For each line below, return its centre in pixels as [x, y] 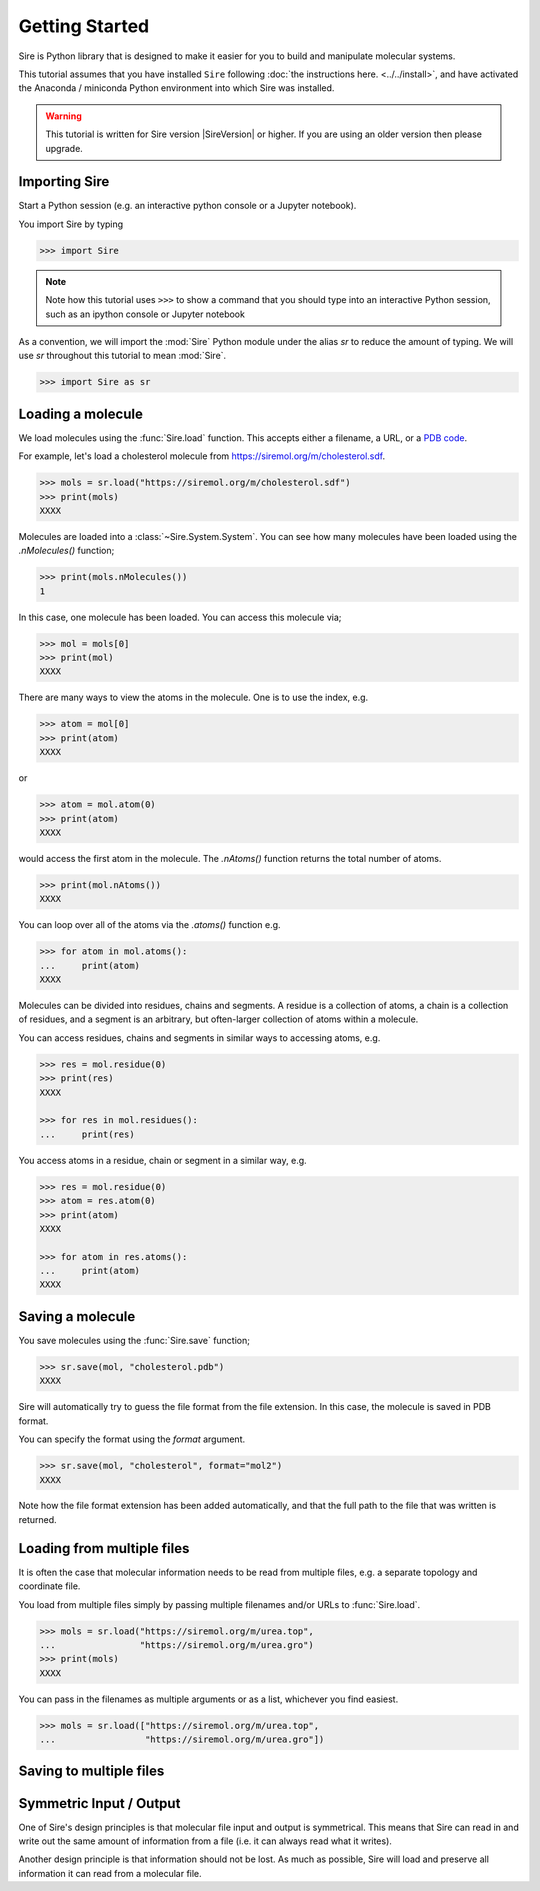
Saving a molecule [77, 1316]
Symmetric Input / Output [99, 1803]
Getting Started [84, 26]
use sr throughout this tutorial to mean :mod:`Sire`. [122, 356]
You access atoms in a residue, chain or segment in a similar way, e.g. [162, 1160]
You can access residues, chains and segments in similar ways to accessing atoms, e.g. [199, 1037]
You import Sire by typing [71, 224]
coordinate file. [49, 1586]
